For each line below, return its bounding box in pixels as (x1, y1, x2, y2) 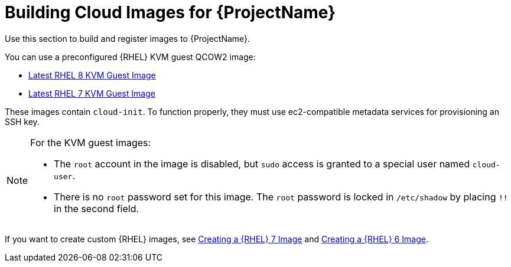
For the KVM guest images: (30, 136, 151, 149)
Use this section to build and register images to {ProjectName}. (5, 33, 250, 44)
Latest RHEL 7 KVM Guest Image (28, 88, 155, 98)
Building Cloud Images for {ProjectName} (5, 2, 336, 22)
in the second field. (54, 202, 139, 215)
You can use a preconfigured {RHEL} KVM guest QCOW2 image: (5, 51, 256, 62)
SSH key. (5, 116, 40, 127)
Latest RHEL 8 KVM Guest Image (28, 70, 156, 80)
